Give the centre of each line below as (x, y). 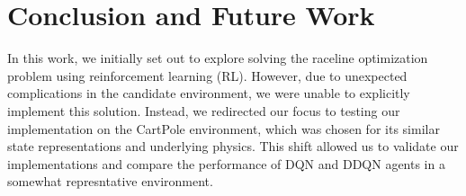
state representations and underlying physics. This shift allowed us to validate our (233, 146)
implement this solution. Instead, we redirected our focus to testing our (204, 110)
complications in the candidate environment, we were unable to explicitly (209, 93)
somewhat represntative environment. (110, 181)
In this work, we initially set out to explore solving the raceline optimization (218, 58)
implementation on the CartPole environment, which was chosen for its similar (224, 128)
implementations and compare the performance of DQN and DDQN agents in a (226, 163)
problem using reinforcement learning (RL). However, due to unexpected (207, 75)
